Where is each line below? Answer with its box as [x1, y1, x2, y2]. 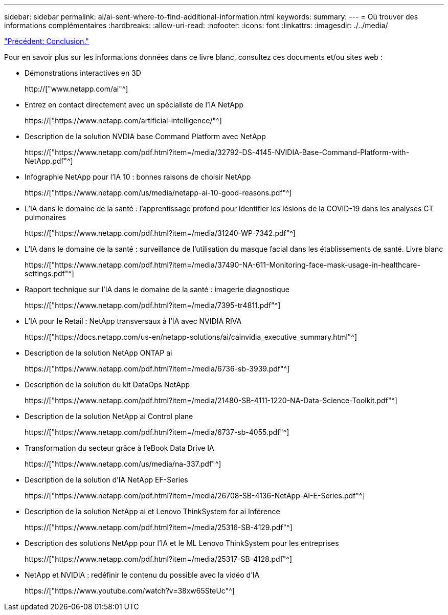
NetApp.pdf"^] [25, 157, 73, 165]
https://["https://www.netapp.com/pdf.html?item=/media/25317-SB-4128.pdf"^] [25, 555, 293, 563]
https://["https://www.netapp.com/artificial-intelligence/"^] [25, 116, 222, 125]
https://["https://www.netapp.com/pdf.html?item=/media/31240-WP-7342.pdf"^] [25, 229, 296, 237]
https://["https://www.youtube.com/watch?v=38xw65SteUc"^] [25, 586, 235, 595]
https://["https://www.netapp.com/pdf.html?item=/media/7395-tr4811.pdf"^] [25, 301, 281, 310]
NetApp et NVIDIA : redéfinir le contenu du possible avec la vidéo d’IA [25, 570, 260, 579]
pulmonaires [25, 213, 66, 222]
